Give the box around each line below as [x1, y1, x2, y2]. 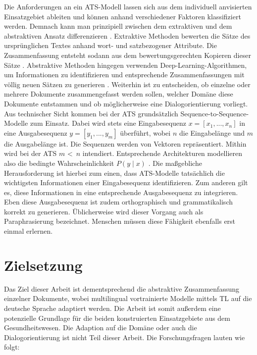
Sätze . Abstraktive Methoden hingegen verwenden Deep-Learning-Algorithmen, [4, 59, 247, 70]
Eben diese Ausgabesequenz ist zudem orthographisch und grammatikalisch [4, 197, 233, 207]
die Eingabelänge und [179, 127, 245, 138]
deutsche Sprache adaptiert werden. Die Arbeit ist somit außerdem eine [4, 303, 221, 313]
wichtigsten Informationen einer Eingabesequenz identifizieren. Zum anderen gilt [4, 177, 248, 188]
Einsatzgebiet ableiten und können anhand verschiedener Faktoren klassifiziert [4, 11, 241, 21]
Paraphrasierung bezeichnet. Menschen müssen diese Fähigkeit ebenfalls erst [4, 216, 236, 226]
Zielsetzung [4, 254, 83, 275]
